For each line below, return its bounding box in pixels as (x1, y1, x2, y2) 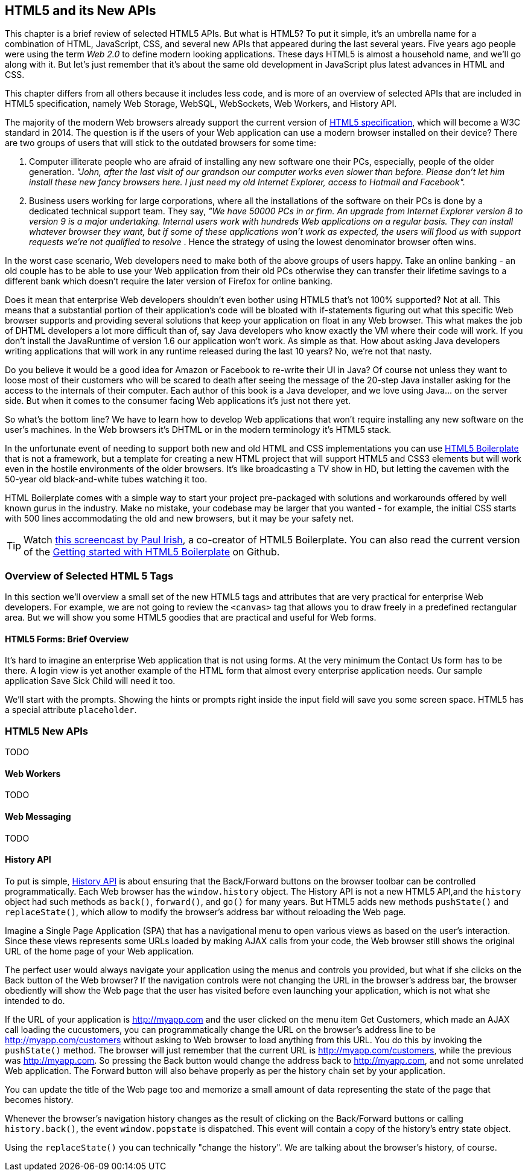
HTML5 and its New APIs (5, 3, 156, 18)
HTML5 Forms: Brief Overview (5, 633, 129, 644)
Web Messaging (5, 811, 71, 822)
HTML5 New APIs (5, 724, 89, 737)
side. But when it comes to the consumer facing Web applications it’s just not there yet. (5, 395, 351, 406)
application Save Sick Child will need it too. (5, 676, 176, 686)
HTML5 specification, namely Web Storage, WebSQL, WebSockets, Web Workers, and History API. (5, 98, 397, 109)
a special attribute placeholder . (5, 705, 137, 715)
